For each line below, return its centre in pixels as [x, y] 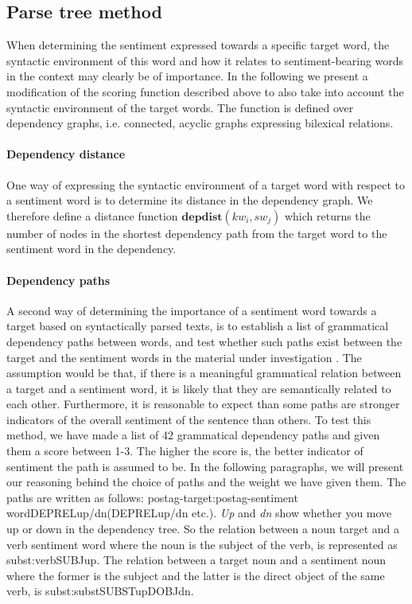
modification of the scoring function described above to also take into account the [205, 91]
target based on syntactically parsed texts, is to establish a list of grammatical [198, 326]
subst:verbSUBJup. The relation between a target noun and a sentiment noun [196, 560]
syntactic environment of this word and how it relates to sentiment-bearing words [205, 60]
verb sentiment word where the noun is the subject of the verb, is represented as [202, 544]
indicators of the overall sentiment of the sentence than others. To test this [189, 419]
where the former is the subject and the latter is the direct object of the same [196, 575]
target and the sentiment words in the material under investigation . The [184, 357]
